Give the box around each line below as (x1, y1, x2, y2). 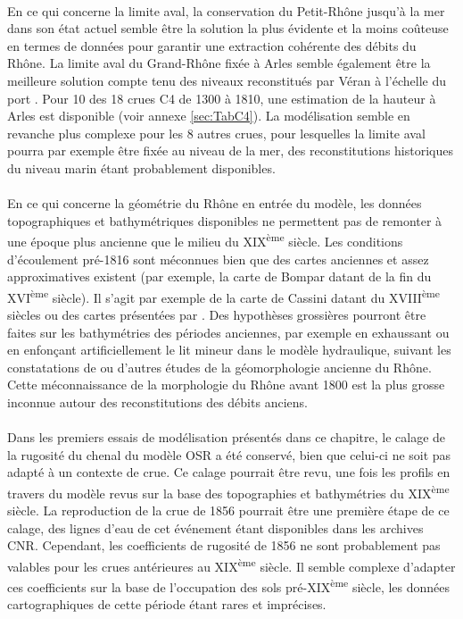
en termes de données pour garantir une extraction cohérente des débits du (7, 36, 417, 54)
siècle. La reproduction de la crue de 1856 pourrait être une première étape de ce (7, 501, 450, 520)
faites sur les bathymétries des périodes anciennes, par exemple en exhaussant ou (7, 322, 450, 341)
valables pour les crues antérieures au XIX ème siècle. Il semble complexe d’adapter (7, 554, 456, 575)
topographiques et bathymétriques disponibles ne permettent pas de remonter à (7, 211, 442, 230)
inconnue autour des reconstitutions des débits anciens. (7, 392, 308, 411)
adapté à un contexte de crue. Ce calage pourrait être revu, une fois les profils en (7, 463, 451, 481)
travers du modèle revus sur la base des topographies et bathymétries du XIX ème (7, 481, 450, 502)
